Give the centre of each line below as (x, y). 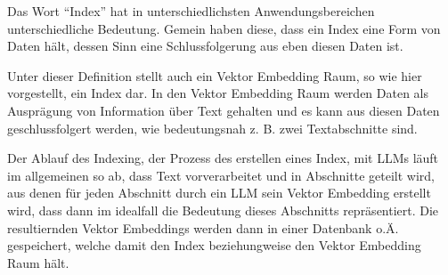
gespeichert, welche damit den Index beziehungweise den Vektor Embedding (214, 245)
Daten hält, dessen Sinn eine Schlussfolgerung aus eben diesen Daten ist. (205, 46)
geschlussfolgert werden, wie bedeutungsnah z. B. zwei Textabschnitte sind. (212, 128)
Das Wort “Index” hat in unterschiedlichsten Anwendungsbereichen (191, 11)
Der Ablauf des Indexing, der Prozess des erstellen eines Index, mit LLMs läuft (223, 158)
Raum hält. (38, 262)
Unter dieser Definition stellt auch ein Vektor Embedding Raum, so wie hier (215, 75)
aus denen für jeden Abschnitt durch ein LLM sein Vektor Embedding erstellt (219, 193)
